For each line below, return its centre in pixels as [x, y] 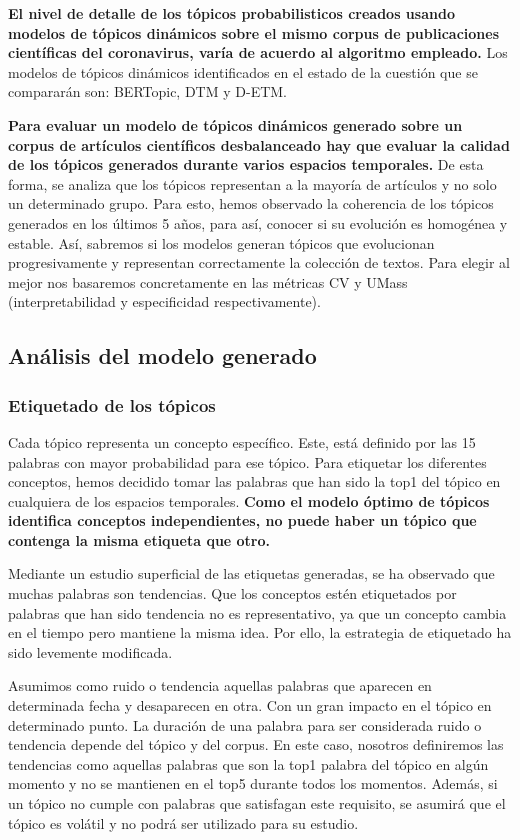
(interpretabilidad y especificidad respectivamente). [164, 301]
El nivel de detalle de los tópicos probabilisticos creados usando [231, 13]
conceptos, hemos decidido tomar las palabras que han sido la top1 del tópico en [254, 481]
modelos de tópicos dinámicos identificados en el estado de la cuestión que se [243, 71]
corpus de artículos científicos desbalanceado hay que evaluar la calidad [259, 144]
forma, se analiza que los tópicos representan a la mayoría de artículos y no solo [252, 183]
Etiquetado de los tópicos [112, 404]
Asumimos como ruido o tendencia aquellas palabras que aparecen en [220, 685]
